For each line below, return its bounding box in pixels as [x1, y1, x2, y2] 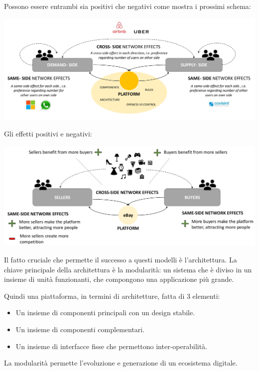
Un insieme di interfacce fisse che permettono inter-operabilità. [15, 341, 207, 351]
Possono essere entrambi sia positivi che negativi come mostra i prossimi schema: [4, 1, 251, 11]
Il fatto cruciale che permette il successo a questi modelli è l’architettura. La [4, 254, 237, 264]
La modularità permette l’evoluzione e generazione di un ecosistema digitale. [4, 358, 238, 368]
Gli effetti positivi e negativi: [4, 128, 92, 139]
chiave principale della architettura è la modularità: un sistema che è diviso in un [4, 264, 252, 274]
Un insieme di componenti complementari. [15, 324, 145, 334]
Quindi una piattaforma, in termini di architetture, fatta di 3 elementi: [4, 290, 220, 301]
